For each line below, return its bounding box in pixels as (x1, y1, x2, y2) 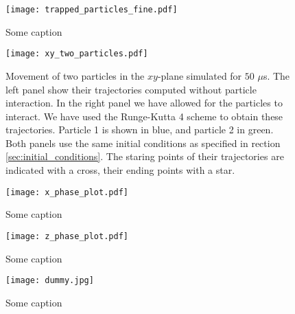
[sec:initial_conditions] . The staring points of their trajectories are (5, 149, 284, 164)
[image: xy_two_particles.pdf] (5, 49, 148, 59)
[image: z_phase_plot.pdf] (5, 231, 128, 241)
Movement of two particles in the (5, 68, 145, 82)
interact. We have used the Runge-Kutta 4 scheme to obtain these (5, 109, 283, 123)
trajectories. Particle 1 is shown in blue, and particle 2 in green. (5, 122, 274, 137)
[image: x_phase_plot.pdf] (5, 187, 128, 197)
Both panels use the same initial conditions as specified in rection (5, 135, 281, 150)
